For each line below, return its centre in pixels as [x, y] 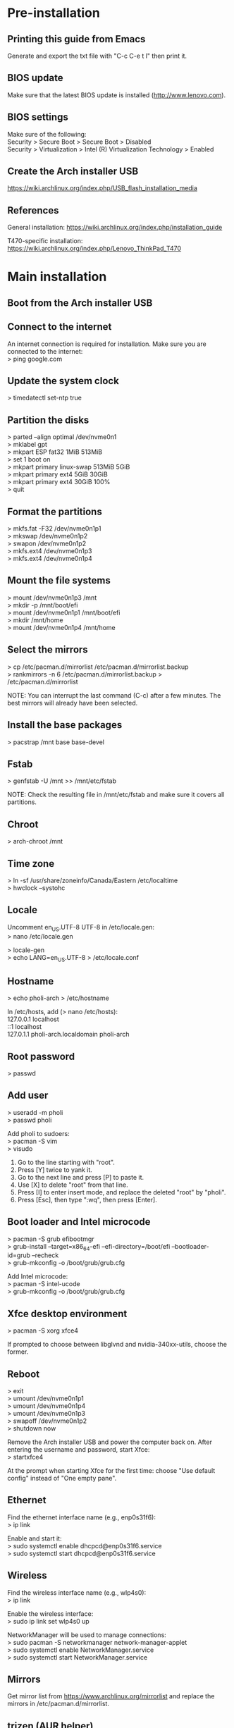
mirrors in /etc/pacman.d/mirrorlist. [58, 1704]
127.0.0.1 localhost [33, 1019]
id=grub [19, 1255]
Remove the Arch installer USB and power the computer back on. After [110, 1442]
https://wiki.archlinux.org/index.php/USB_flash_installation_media [102, 188]
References [33, 210]
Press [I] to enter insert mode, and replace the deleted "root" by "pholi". [122, 1192]
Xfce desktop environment [67, 1313]
